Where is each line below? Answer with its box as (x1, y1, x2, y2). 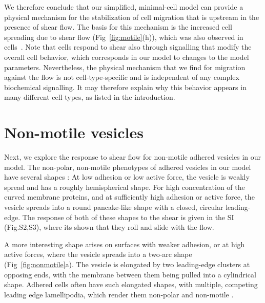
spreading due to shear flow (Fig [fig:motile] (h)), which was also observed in (4, 31, 243, 42)
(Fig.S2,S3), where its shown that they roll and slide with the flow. (4, 222, 214, 232)
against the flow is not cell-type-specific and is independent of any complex (4, 72, 239, 82)
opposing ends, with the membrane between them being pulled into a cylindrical (4, 269, 256, 279)
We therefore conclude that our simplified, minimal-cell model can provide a (4, 2, 243, 12)
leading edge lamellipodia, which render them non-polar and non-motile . (4, 289, 234, 299)
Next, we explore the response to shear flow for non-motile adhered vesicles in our (4, 151, 261, 162)
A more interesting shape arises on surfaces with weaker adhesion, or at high (4, 239, 245, 249)
